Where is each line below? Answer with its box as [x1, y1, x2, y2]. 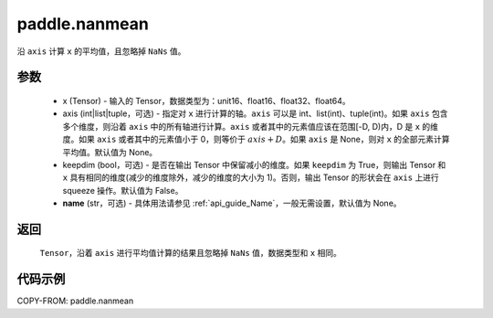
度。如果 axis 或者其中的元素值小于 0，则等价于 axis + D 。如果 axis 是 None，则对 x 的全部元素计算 [62, 133, 451, 145]
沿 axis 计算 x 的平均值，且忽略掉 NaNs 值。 [16, 46, 186, 57]
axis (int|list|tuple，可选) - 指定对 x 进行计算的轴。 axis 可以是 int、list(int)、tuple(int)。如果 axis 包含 [62, 108, 448, 119]
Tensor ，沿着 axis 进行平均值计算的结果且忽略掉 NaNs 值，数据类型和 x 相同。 [39, 248, 342, 259]
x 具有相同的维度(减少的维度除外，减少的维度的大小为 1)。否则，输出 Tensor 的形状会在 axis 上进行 [62, 172, 440, 183]
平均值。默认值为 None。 [62, 146, 158, 157]
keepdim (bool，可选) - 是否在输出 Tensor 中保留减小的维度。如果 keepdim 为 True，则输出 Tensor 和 [62, 159, 446, 170]
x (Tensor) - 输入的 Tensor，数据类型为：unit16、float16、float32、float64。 [62, 95, 351, 106]
